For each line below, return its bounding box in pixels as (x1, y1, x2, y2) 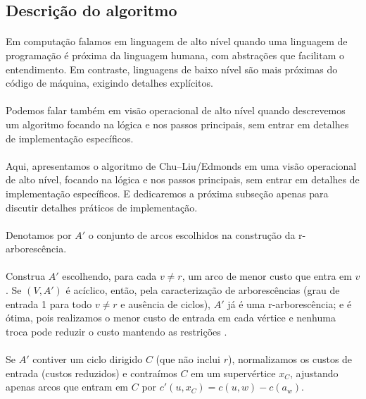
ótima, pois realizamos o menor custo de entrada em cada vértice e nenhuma (6, 310, 336, 325)
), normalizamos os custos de (227, 352, 353, 367)
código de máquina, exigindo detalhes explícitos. (6, 75, 213, 90)
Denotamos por (6, 227, 72, 242)
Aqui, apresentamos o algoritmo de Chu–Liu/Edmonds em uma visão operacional (6, 158, 357, 173)
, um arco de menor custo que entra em (182, 269, 352, 283)
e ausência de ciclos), (120, 296, 210, 311)
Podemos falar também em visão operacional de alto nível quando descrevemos (6, 103, 346, 118)
